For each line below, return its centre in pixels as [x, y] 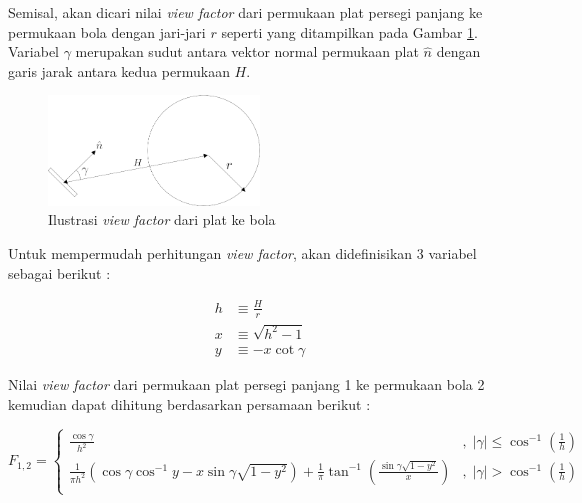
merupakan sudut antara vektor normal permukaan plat [247, 51]
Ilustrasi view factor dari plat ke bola [162, 219]
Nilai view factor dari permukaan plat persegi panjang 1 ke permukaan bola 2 [246, 384]
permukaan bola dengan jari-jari [107, 31]
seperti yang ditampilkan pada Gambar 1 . [349, 31]
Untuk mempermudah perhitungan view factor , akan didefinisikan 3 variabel [242, 252]
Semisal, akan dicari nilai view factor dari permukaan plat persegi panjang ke [245, 12]
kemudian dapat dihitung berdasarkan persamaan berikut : [189, 403]
